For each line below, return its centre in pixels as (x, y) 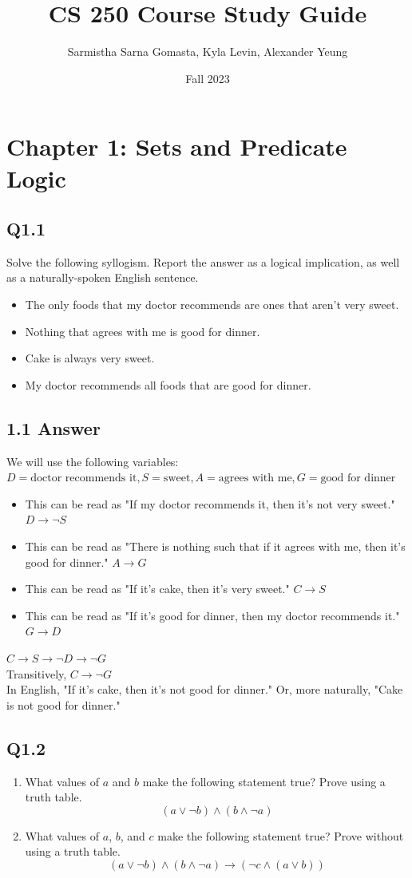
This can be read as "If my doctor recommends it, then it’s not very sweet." (210, 503)
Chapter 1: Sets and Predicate (177, 146)
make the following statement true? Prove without (281, 835)
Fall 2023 (208, 78)
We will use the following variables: (93, 461)
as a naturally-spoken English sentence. (103, 277)
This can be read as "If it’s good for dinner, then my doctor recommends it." (212, 615)
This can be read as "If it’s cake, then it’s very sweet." (157, 589)
